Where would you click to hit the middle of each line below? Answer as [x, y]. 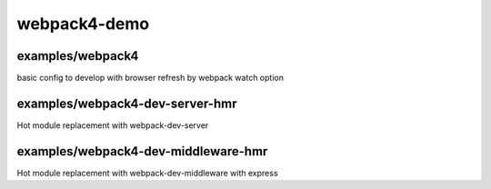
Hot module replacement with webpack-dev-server [113, 125]
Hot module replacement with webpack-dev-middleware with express [147, 173]
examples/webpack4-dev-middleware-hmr [142, 151]
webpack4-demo [83, 24]
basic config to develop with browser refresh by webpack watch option [150, 78]
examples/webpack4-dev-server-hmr [127, 103]
